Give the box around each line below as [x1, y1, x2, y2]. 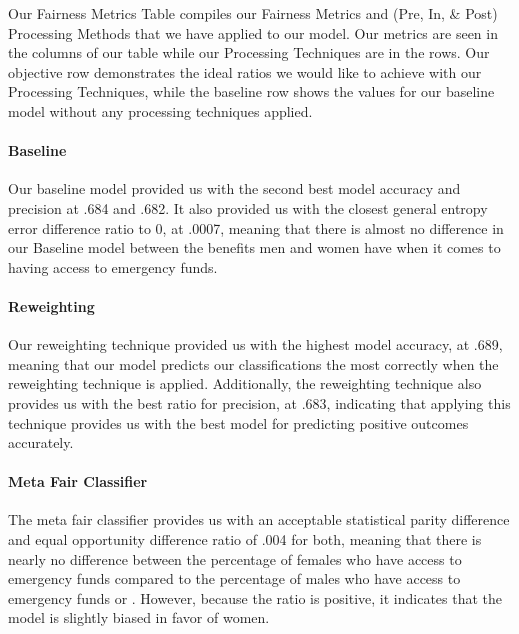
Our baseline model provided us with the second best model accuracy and [8, 178, 461, 199]
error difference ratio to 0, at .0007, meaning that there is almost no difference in [8, 217, 504, 238]
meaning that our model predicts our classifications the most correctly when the [8, 353, 499, 374]
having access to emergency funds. [8, 256, 218, 277]
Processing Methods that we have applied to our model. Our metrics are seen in [8, 22, 498, 43]
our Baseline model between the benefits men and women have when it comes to [8, 237, 501, 258]
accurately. [8, 432, 74, 453]
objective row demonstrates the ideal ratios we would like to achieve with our [8, 61, 482, 82]
